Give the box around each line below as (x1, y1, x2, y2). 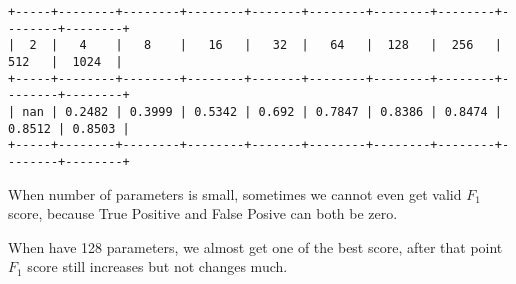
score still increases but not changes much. (27, 256, 288, 277)
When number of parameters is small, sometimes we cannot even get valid (8, 183, 462, 204)
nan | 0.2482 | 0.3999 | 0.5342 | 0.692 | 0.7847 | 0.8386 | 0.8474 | (22, 104, 502, 119)
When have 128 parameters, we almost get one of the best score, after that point (8, 236, 503, 257)
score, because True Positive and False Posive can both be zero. (8, 203, 398, 224)
